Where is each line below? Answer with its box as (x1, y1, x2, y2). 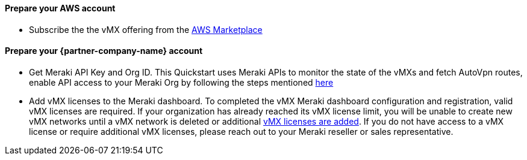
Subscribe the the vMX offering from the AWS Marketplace (29, 24, 263, 35)
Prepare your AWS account (5, 3, 116, 13)
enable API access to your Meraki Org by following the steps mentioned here (29, 77, 334, 87)
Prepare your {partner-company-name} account (5, 46, 203, 56)
